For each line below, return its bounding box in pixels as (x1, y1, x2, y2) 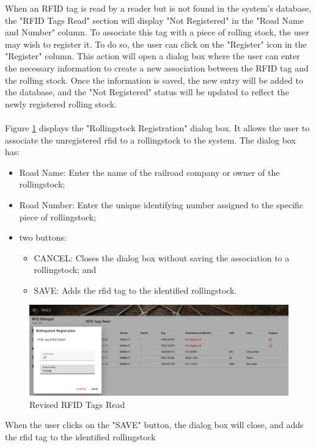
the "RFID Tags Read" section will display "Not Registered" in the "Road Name (5, 13, 304, 26)
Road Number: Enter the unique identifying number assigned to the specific (19, 198, 304, 211)
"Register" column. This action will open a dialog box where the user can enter (5, 49, 300, 62)
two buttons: (19, 231, 67, 244)
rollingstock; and (34, 263, 97, 276)
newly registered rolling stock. (5, 97, 117, 110)
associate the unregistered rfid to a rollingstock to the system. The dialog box (5, 133, 296, 146)
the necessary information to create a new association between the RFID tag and (5, 61, 309, 74)
